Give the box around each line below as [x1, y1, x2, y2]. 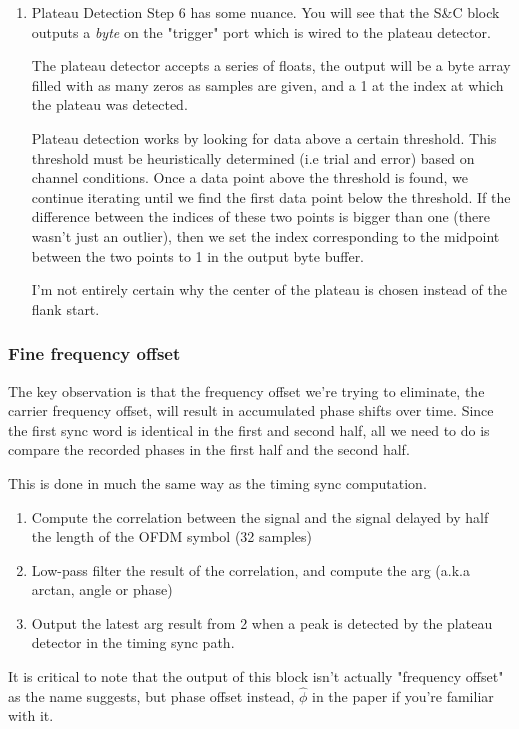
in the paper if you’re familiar [312, 685, 494, 706]
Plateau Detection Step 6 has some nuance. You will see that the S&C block [31, 2, 500, 22]
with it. [8, 705, 54, 726]
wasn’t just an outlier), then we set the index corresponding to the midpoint [31, 225, 500, 246]
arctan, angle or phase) [31, 579, 173, 600]
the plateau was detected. [31, 94, 188, 115]
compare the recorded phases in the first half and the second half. [8, 439, 410, 460]
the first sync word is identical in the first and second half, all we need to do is [8, 419, 490, 440]
